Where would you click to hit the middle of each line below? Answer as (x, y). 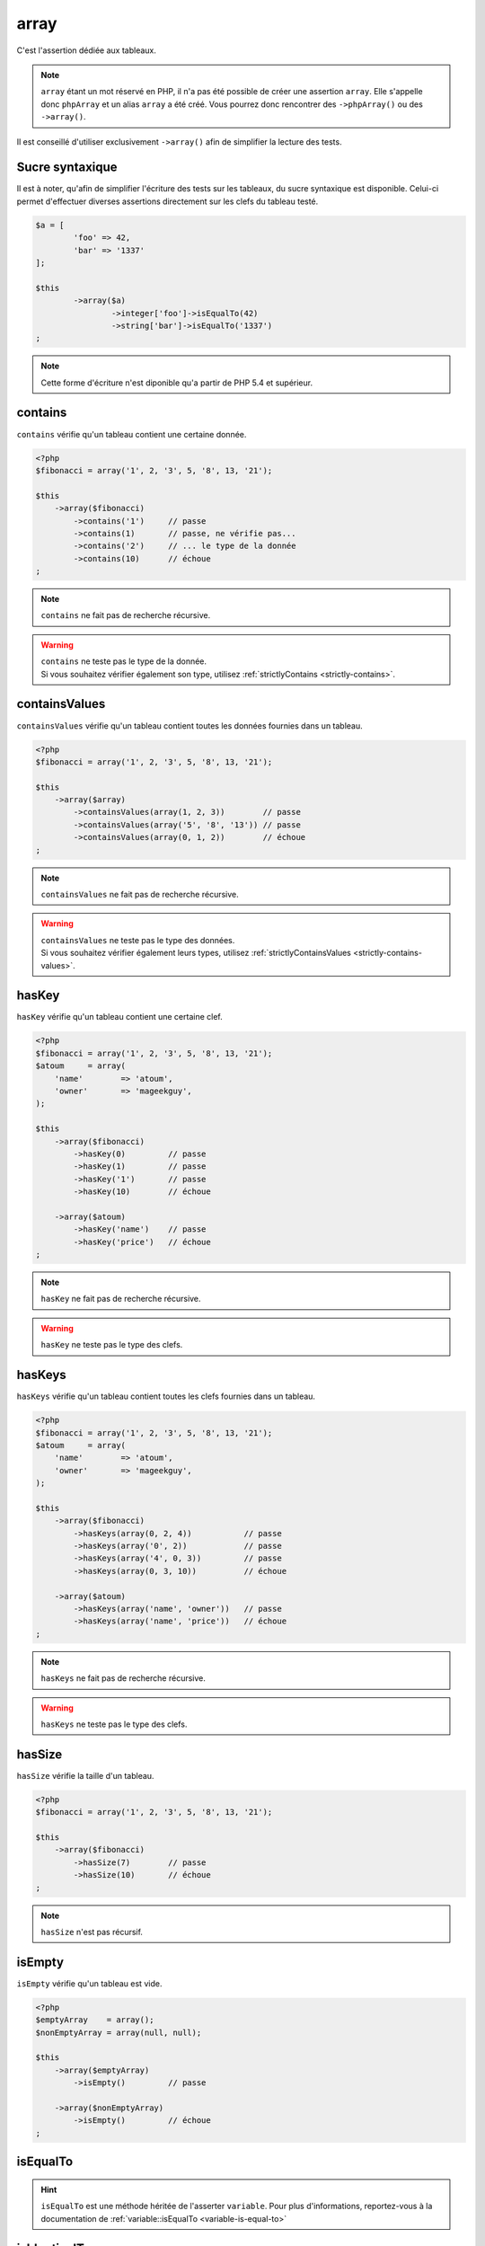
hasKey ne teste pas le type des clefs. (112, 1345)
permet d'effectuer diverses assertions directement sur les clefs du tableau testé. (168, 201)
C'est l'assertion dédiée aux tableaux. (87, 50)
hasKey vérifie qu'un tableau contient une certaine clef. (120, 1017)
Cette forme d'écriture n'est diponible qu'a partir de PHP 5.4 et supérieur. (177, 383)
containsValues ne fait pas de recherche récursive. (140, 895)
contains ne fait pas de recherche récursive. (126, 615)
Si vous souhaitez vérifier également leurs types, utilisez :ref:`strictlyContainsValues (196, 953)
